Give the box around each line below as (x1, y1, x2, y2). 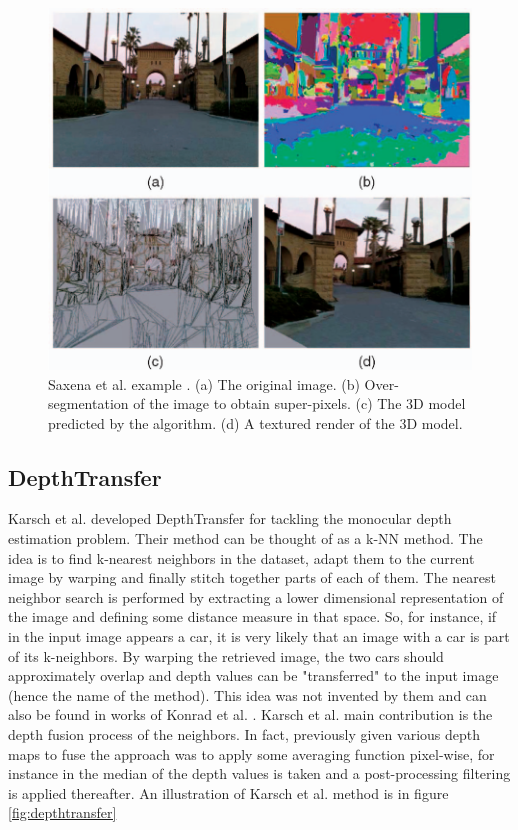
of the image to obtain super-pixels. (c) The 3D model (133, 393, 466, 414)
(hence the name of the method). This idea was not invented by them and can (8, 684, 487, 705)
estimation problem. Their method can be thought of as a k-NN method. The (8, 528, 483, 549)
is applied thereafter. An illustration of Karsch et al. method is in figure (8, 782, 449, 803)
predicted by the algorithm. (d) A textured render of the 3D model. (48, 412, 463, 433)
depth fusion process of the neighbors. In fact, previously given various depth (8, 724, 480, 745)
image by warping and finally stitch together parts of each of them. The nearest (8, 567, 497, 588)
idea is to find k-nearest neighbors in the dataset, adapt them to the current (8, 547, 475, 568)
